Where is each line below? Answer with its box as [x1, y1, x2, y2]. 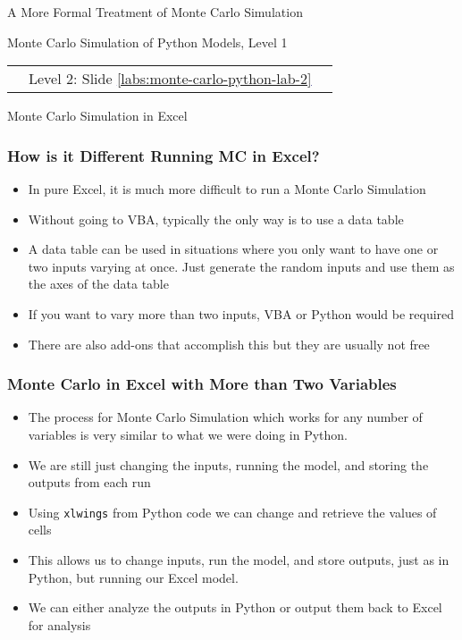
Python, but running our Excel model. [28, 568, 239, 586]
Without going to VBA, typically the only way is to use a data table [28, 209, 404, 228]
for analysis [28, 615, 91, 634]
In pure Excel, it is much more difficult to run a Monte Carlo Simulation [28, 180, 426, 198]
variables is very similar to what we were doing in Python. [28, 425, 348, 443]
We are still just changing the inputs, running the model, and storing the [28, 455, 429, 474]
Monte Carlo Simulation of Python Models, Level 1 [7, 32, 288, 51]
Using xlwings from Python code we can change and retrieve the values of [28, 502, 437, 521]
